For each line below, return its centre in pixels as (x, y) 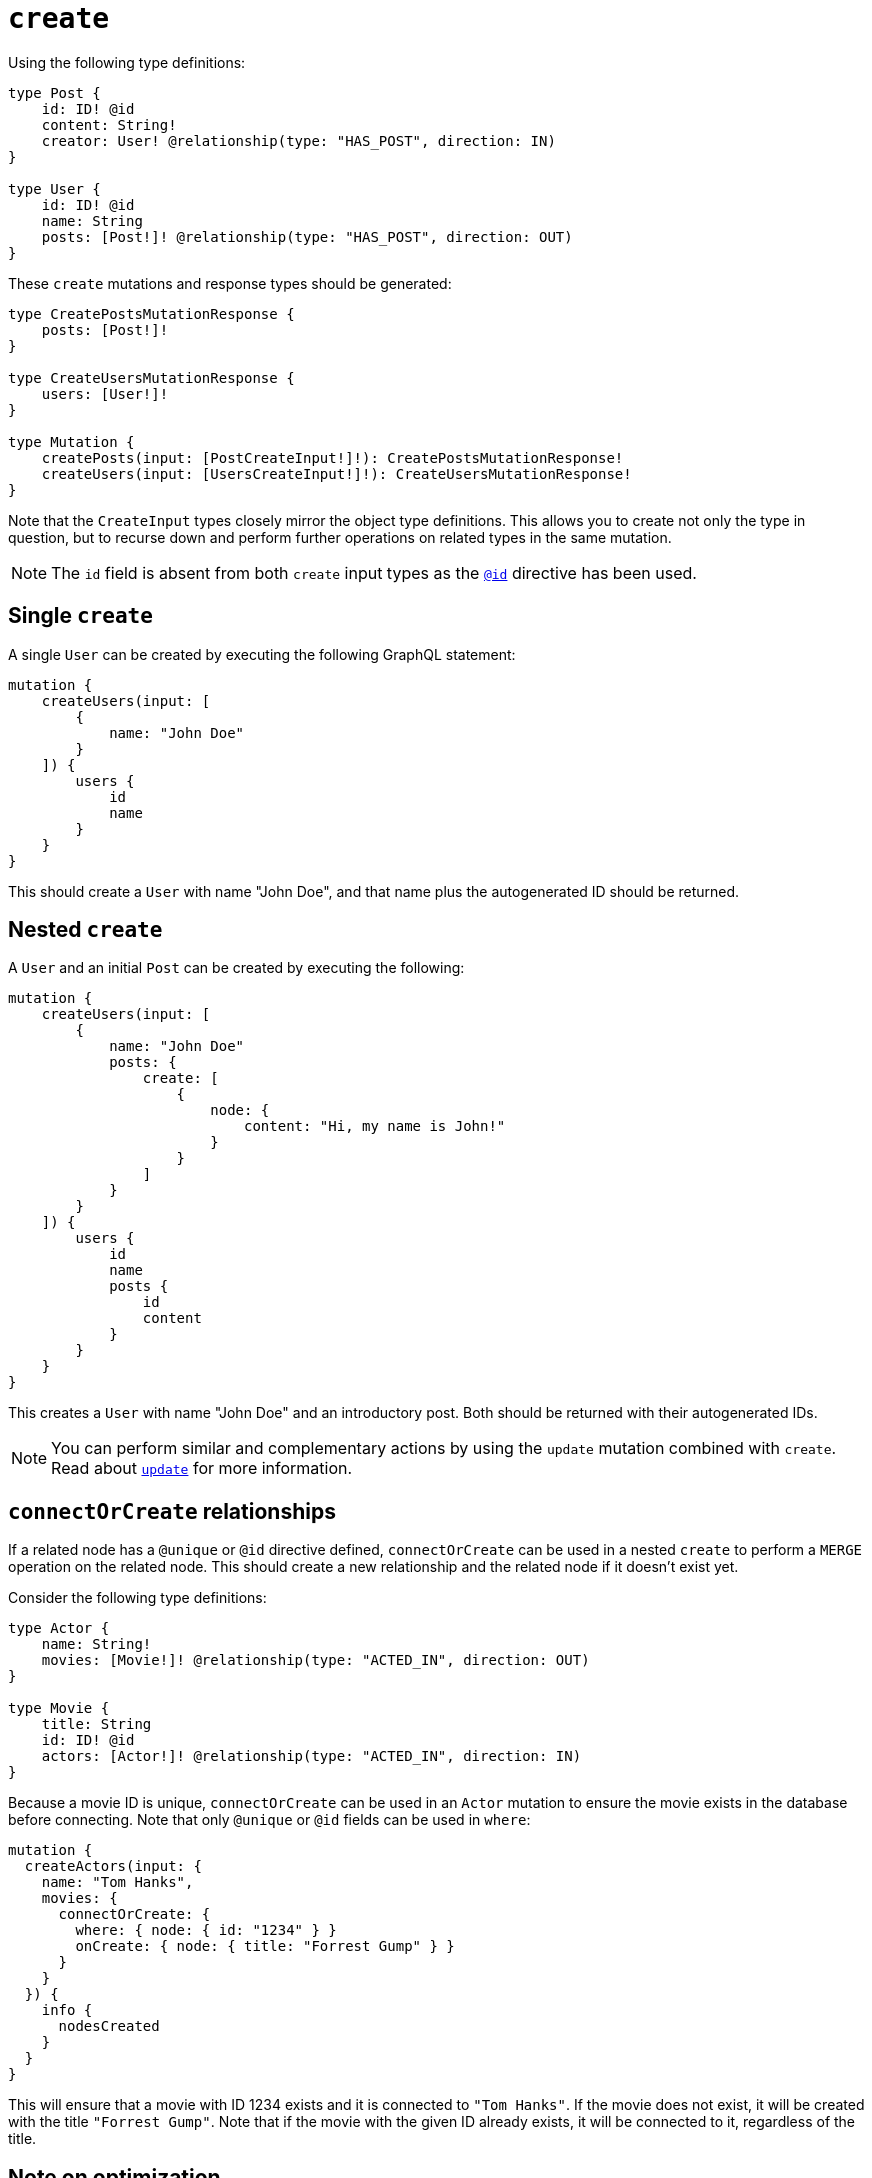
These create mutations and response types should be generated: (230, 283)
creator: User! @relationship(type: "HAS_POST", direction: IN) (298, 140)
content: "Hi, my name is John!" (375, 1126)
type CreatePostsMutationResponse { (151, 313)
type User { (54, 188)
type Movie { (59, 1708)
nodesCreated (109, 2026)
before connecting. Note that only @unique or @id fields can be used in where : (269, 1820)
